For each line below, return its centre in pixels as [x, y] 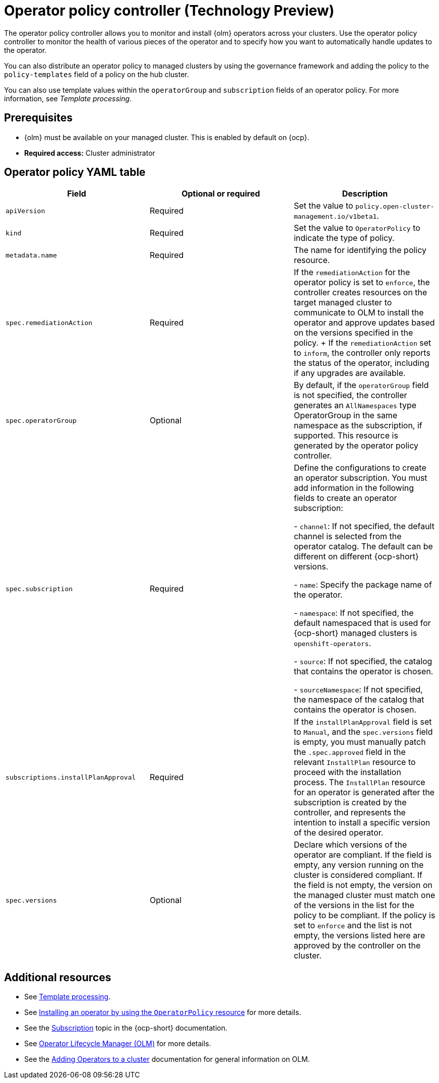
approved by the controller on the [357, 946]
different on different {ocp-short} [356, 557]
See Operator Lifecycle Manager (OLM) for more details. [118, 1044]
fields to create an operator [345, 498]
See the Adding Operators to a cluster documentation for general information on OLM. [167, 1059]
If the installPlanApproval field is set [363, 722]
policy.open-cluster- [395, 207]
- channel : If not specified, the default [364, 526]
